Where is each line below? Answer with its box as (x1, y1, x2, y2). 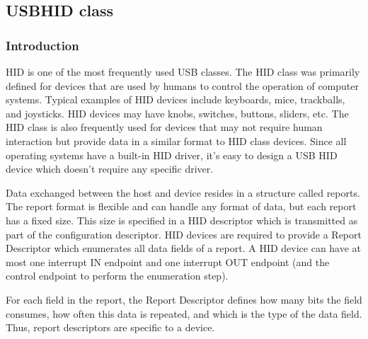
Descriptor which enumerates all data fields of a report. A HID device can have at (6, 241, 362, 255)
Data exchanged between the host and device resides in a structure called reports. (6, 185, 360, 200)
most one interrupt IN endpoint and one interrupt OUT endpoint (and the (6, 254, 330, 269)
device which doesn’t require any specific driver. (6, 161, 214, 176)
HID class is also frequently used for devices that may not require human (6, 120, 323, 134)
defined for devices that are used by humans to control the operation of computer (6, 78, 359, 93)
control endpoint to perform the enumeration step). (6, 268, 229, 283)
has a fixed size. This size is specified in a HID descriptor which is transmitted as (6, 212, 358, 227)
